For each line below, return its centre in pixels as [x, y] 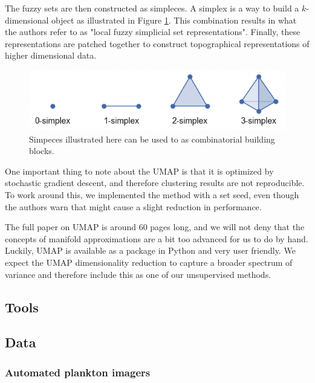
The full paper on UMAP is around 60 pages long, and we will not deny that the [155, 227]
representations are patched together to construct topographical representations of [157, 43]
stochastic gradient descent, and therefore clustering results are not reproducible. [155, 183]
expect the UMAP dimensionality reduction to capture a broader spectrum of [149, 262]
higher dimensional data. [51, 55]
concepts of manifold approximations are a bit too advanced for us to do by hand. [157, 238]
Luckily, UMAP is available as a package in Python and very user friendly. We [150, 250]
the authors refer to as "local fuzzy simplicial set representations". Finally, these [153, 32]
